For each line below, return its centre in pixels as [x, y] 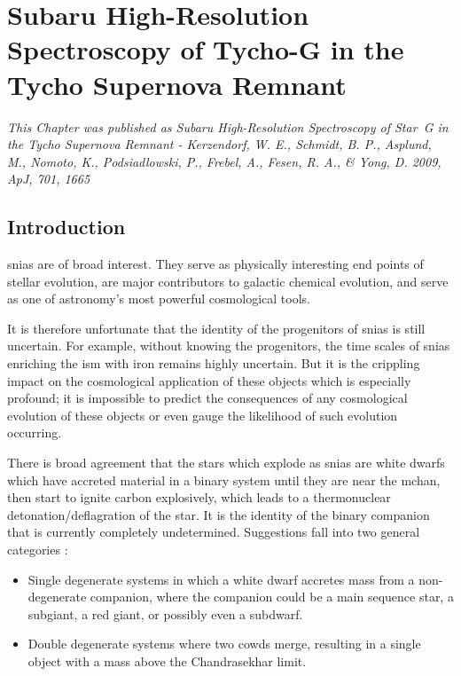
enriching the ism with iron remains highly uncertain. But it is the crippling [214, 363]
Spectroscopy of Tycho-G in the [206, 49]
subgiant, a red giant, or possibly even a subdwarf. [165, 613]
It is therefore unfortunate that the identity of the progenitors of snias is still [216, 328]
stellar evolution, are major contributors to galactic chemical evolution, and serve [228, 281]
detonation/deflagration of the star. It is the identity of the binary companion [219, 514]
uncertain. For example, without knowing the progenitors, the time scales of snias [229, 346]
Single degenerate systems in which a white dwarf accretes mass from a [221, 579]
